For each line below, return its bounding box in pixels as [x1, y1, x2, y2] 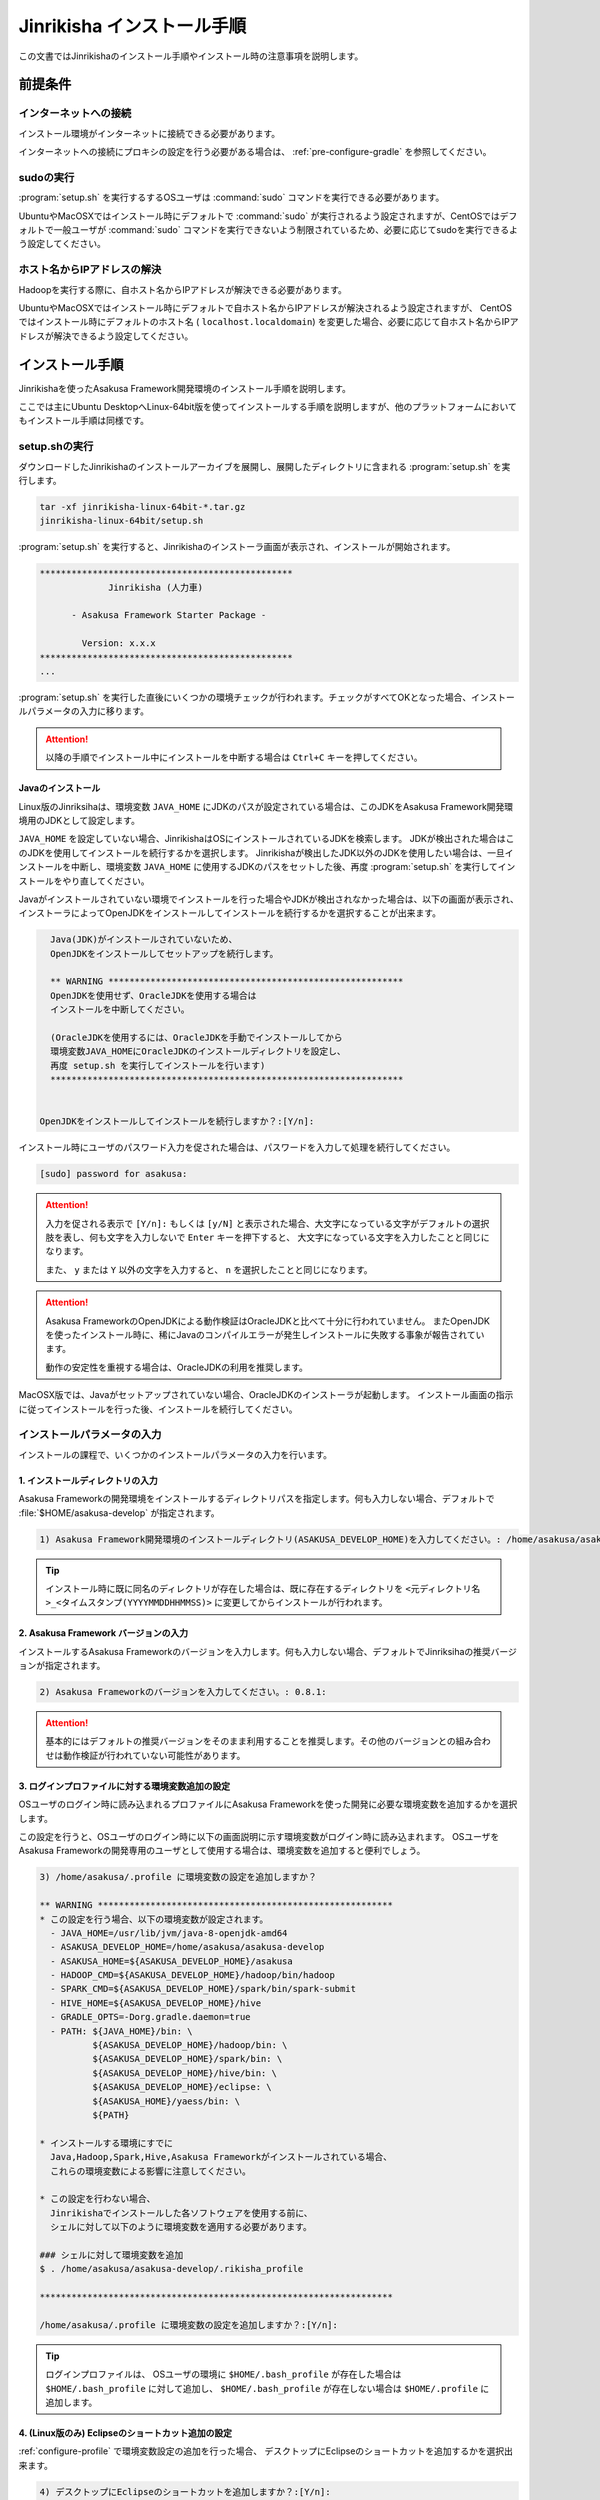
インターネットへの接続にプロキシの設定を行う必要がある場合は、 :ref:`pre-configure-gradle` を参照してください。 [18, 146, 492, 158]
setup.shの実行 [18, 440, 94, 454]
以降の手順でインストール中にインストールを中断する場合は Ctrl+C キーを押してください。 [45, 751, 424, 764]
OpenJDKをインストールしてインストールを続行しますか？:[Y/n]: [39, 1116, 315, 1127]
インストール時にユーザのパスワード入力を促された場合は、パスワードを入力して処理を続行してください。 [18, 1141, 456, 1154]
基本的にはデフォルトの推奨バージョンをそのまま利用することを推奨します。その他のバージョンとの [45, 1735, 456, 1747]
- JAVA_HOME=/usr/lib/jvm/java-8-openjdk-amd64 [50, 1927, 288, 1939]
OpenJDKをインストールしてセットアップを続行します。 [50, 948, 279, 959]
